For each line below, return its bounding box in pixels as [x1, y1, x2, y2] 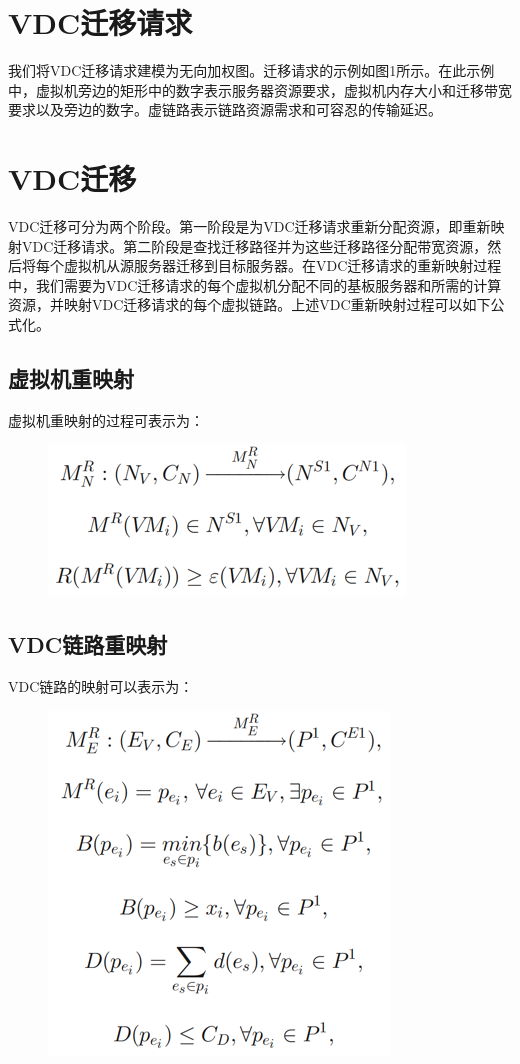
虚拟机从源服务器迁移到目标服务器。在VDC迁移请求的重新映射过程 [63, 255, 502, 276]
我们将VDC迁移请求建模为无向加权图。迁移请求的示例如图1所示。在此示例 [8, 60, 495, 81]
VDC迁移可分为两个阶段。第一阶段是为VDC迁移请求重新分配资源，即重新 [8, 216, 491, 237]
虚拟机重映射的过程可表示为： [8, 409, 204, 430]
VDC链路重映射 [8, 629, 168, 660]
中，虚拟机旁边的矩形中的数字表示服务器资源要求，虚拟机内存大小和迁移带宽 [8, 79, 512, 100]
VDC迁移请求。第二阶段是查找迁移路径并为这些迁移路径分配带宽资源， [21, 235, 488, 256]
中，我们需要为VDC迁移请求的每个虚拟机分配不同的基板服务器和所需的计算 [8, 274, 502, 295]
